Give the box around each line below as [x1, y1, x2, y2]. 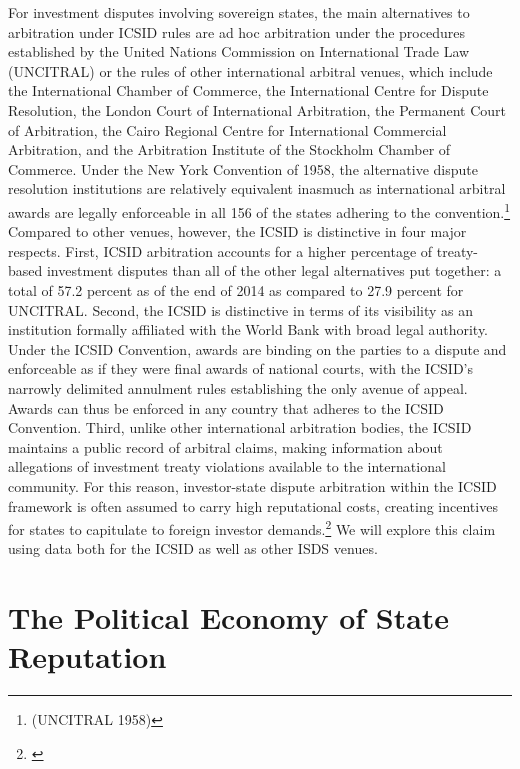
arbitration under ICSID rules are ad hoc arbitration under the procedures [8, 21, 465, 42]
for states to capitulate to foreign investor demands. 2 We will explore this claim [8, 516, 496, 539]
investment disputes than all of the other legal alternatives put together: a [46, 260, 502, 281]
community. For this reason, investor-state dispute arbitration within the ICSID [8, 475, 497, 496]
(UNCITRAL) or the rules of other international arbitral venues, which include [8, 60, 493, 81]
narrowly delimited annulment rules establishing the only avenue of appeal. [8, 377, 468, 398]
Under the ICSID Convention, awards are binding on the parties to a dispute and [8, 338, 507, 359]
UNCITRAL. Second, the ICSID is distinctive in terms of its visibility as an [8, 299, 474, 320]
